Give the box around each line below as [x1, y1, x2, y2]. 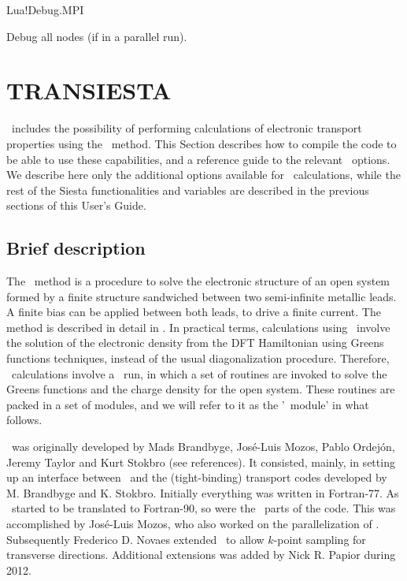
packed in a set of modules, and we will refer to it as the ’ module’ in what [6, 396, 369, 412]
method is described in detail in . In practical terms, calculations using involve [6, 318, 390, 335]
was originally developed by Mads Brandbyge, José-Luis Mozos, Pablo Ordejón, [11, 438, 395, 455]
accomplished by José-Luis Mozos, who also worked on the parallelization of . [6, 515, 379, 531]
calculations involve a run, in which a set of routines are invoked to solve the [11, 365, 387, 382]
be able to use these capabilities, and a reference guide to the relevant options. [6, 151, 390, 167]
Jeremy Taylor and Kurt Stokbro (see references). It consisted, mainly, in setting [6, 453, 395, 470]
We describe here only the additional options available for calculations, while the [6, 166, 401, 183]
